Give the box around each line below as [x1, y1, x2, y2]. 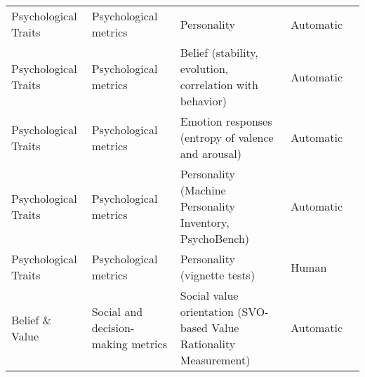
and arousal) [180, 145, 242, 161]
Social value [180, 287, 239, 303]
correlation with [180, 77, 258, 93]
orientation [180, 303, 234, 319]
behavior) [180, 93, 227, 109]
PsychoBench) [180, 230, 250, 246]
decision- [91, 319, 135, 336]
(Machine [180, 182, 226, 198]
